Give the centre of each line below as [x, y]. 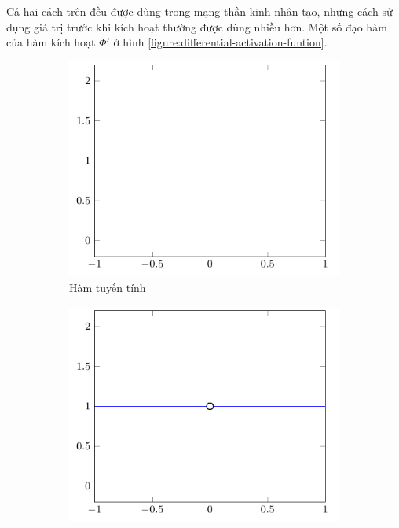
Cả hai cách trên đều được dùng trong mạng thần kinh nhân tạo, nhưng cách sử [199, 11]
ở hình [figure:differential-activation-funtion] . [220, 42]
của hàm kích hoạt [51, 42]
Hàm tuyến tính [108, 287]
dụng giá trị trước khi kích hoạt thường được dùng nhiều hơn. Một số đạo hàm [197, 26]
